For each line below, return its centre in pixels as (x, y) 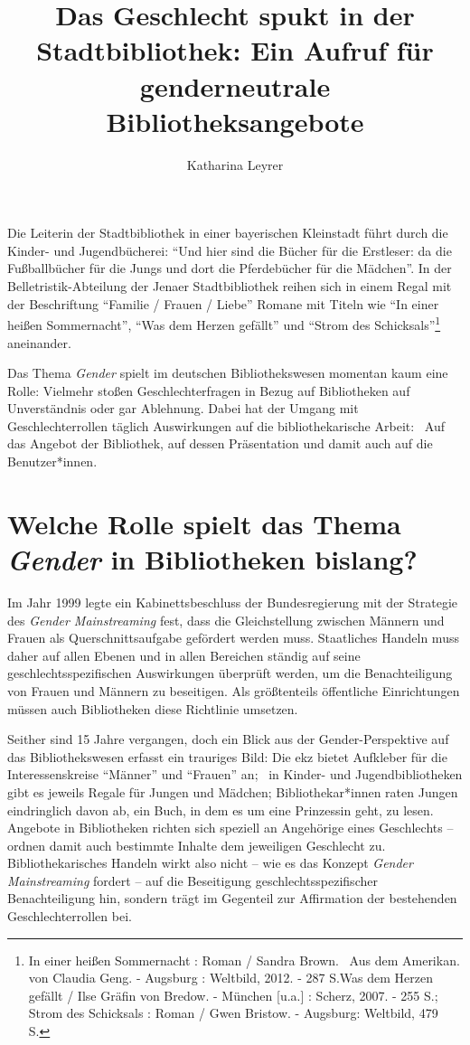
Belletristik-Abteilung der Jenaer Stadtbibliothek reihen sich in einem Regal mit (230, 286)
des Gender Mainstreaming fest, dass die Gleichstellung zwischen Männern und (226, 620)
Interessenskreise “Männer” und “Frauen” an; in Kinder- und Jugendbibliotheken (235, 774)
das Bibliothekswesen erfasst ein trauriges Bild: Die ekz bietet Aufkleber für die (227, 756)
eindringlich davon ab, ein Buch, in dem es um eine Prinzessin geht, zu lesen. (221, 810)
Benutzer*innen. (52, 461)
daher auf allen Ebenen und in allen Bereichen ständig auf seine (184, 655)
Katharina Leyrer (235, 164)
